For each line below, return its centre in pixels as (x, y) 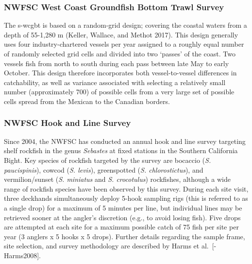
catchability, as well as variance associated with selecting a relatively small (115, 82)
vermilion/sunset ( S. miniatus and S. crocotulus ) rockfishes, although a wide (117, 179)
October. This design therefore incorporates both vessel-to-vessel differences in (120, 73)
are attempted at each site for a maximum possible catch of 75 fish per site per (121, 227)
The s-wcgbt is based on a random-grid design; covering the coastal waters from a (126, 25)
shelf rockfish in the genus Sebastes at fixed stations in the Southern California (121, 150)
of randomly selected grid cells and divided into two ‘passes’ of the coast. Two (120, 53)
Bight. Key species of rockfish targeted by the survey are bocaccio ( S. (108, 160)
